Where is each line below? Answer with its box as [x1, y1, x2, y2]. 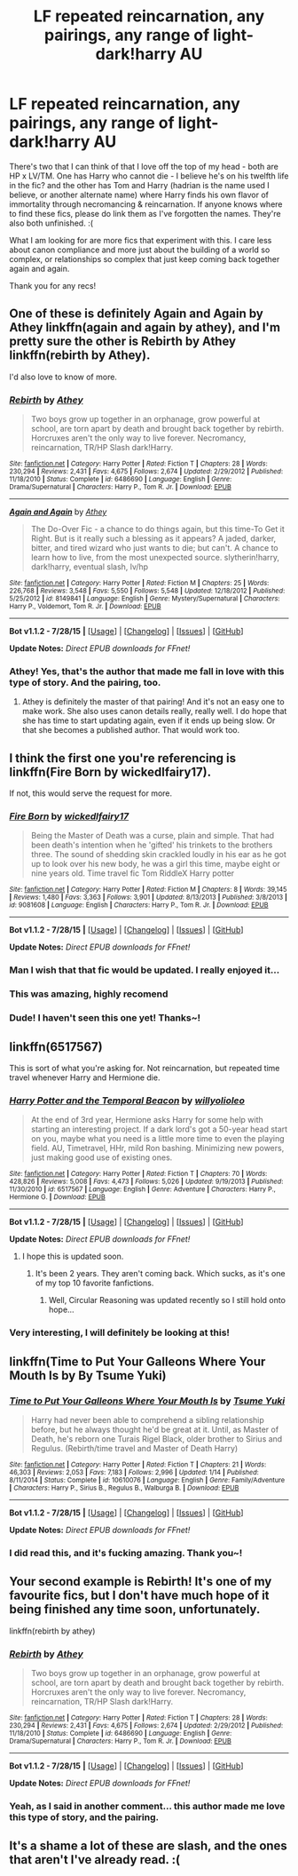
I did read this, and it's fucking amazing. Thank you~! [9, 1546, 243, 1559]
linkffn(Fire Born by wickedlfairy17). [9, 764, 211, 779]
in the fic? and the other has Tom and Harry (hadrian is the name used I [9, 179, 271, 190]
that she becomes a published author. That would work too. [21, 725, 240, 735]
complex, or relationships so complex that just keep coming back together [9, 253, 280, 264]
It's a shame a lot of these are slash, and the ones [9, 1839, 288, 1854]
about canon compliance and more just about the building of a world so [9, 244, 271, 255]
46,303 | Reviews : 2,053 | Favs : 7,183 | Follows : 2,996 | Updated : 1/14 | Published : [9, 1467, 259, 1476]
